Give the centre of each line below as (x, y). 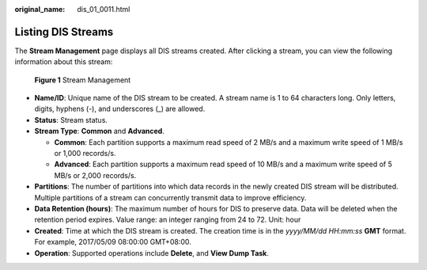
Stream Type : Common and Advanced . (100, 131)
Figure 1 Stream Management (83, 80)
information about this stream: (64, 62)
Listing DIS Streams (64, 32)
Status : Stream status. (71, 120)
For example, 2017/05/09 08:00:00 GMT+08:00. (113, 242)
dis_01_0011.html (104, 9)
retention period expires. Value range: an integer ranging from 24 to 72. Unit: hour (168, 220)
